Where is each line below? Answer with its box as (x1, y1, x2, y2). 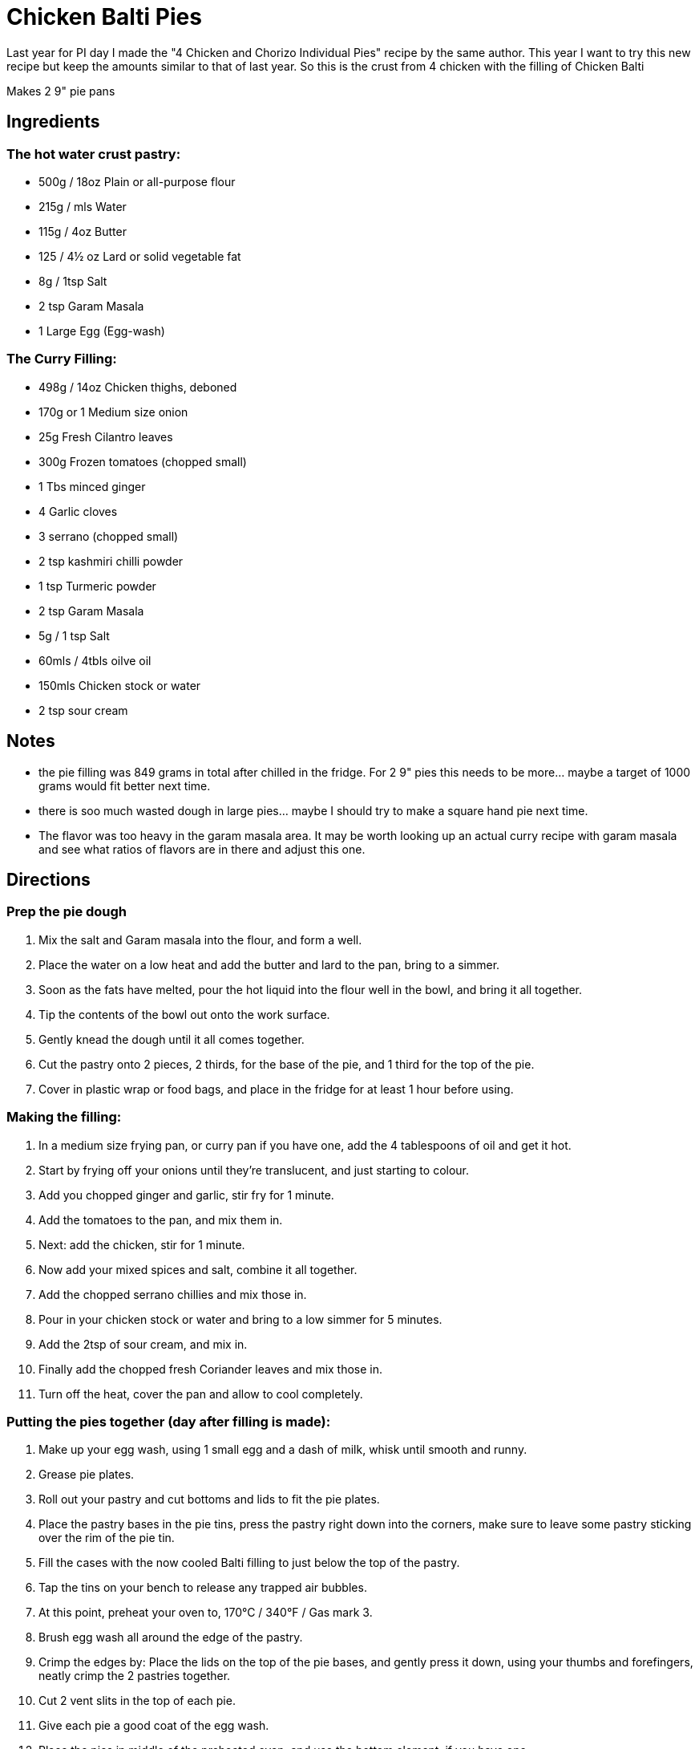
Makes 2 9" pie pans (6, 83, 115, 98)
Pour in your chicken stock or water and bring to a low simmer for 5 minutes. (38, 1312, 442, 1326)
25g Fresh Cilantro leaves (38, 429, 173, 444)
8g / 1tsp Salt (38, 274, 107, 288)
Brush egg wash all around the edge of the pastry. (38, 1630, 303, 1645)
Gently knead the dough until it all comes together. (38, 1032, 305, 1046)
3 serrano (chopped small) (38, 529, 179, 543)
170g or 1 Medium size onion (38, 404, 188, 419)
